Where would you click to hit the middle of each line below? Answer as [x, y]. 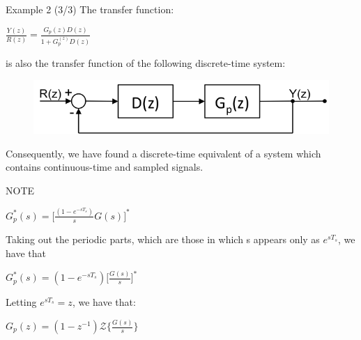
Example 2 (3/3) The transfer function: [90, 9]
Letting [21, 302]
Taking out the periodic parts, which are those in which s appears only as [163, 239]
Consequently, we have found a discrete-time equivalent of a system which [163, 153]
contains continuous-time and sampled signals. [105, 167]
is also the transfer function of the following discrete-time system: [146, 63]
